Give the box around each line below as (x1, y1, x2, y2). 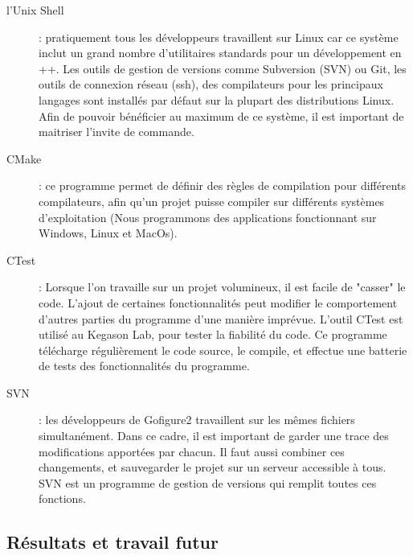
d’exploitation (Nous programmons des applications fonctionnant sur (39, 208, 377, 225)
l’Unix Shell (6, 2, 64, 18)
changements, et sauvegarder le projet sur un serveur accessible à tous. (39, 459, 386, 476)
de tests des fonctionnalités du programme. (39, 357, 250, 374)
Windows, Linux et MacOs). (39, 224, 178, 241)
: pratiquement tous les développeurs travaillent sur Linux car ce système (39, 28, 399, 45)
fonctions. (39, 490, 86, 507)
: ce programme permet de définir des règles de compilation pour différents (39, 177, 407, 194)
